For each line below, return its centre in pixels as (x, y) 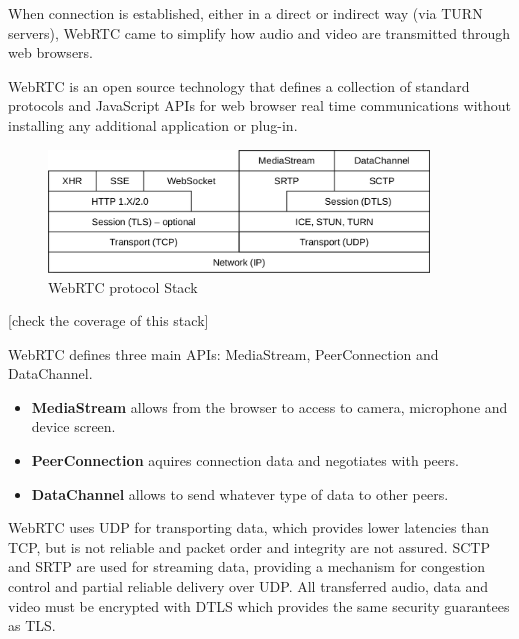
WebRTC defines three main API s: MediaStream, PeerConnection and (223, 353)
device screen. (73, 426)
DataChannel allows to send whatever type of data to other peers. (240, 493)
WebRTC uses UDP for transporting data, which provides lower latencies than (249, 527)
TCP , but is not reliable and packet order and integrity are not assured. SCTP (249, 546)
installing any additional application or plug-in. (153, 124)
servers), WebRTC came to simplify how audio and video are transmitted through (259, 32)
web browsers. (50, 52)
